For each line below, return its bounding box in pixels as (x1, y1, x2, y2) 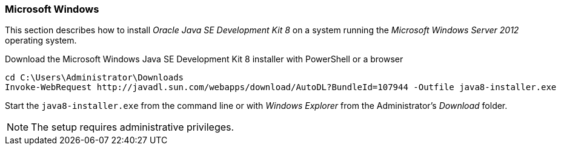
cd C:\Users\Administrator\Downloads (5, 73, 184, 83)
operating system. (5, 35, 77, 46)
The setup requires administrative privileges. (31, 121, 234, 134)
